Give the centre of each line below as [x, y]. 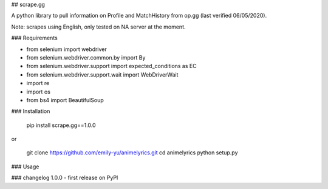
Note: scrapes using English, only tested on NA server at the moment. [98, 27]
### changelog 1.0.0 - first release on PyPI [65, 178]
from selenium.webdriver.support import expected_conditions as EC [111, 66]
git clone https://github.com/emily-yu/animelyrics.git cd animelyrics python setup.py [132, 153]
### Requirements [34, 38]
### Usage [25, 167]
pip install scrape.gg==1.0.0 [61, 125]
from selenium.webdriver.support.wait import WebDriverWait [102, 74]
